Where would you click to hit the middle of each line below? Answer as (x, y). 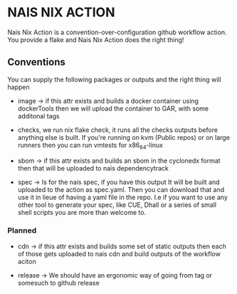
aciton (27, 261)
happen (19, 87)
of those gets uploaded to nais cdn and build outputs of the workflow (119, 253)
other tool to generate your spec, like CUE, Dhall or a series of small (117, 205)
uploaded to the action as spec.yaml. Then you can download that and (121, 189)
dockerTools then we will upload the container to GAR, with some (113, 108)
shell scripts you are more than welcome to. (82, 212)
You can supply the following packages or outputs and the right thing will (115, 79)
